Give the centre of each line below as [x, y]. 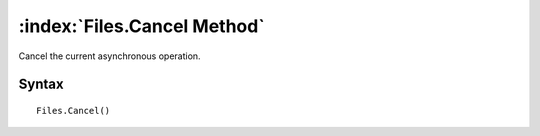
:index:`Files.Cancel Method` [141, 26]
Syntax [41, 84]
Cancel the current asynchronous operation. [109, 56]
